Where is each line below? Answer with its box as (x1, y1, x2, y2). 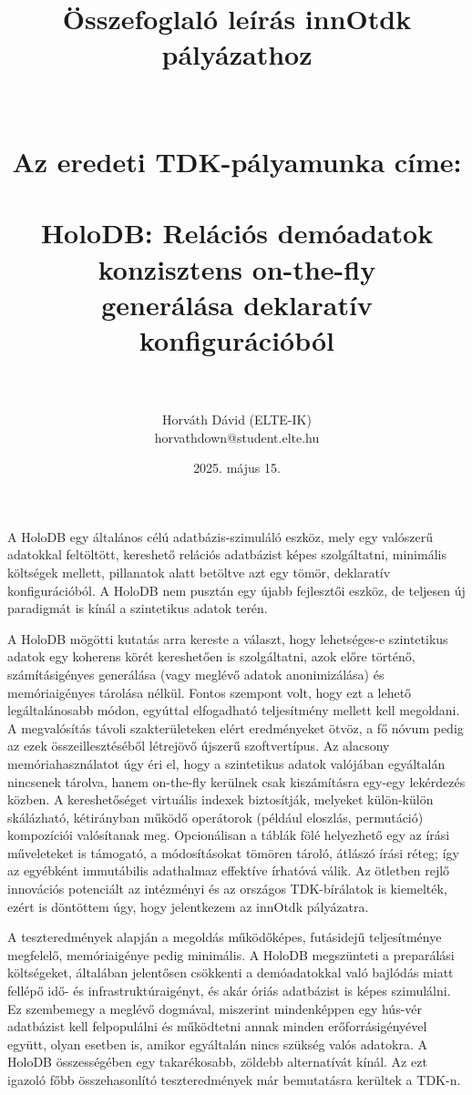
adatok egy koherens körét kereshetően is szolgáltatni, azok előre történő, (7, 647, 416, 666)
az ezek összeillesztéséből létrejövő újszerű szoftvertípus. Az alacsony (7, 736, 390, 755)
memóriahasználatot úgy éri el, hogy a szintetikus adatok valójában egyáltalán (7, 753, 446, 773)
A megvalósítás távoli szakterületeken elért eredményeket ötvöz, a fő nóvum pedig (7, 718, 464, 737)
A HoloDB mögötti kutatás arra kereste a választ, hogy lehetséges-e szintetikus (7, 629, 448, 648)
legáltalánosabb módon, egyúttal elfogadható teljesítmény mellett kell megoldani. (7, 701, 460, 720)
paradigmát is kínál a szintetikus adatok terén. (7, 599, 268, 618)
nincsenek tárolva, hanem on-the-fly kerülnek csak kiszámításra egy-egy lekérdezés (7, 772, 466, 791)
